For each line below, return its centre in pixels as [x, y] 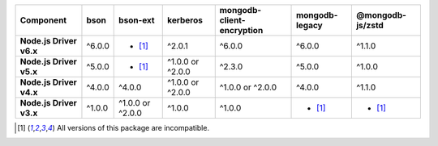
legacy [310, 25]
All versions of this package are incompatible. [133, 128]
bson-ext [137, 20]
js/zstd [370, 25]
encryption [241, 30]
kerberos [185, 20]
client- [232, 20]
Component [43, 20]
